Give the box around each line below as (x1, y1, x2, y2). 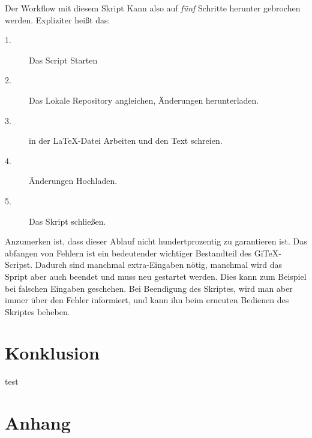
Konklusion (5, 340, 100, 365)
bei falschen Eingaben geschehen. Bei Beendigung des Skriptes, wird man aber (5, 282, 293, 294)
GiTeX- (254, 246, 281, 259)
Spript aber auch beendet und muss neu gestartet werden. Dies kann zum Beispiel (5, 270, 307, 282)
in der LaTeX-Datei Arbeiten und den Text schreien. (29, 134, 223, 147)
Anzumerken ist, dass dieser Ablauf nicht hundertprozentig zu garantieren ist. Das (5, 235, 307, 247)
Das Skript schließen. (29, 215, 106, 227)
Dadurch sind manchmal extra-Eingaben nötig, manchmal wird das (35, 258, 283, 271)
